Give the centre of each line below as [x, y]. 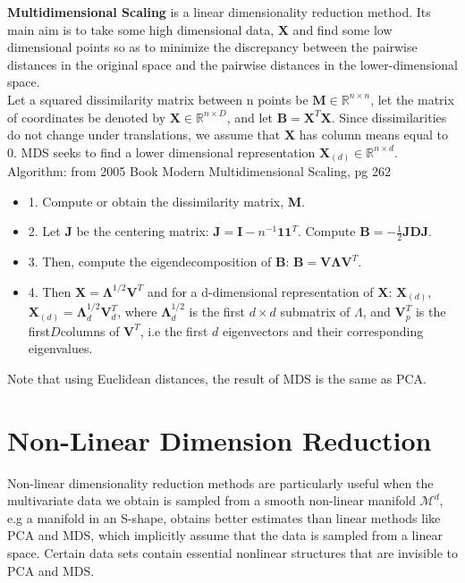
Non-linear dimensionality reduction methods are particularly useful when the [220, 482]
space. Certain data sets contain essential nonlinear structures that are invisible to [233, 553]
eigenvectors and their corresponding [323, 330]
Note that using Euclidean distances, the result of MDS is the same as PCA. [217, 378]
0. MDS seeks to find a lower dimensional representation [161, 152]
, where [137, 312]
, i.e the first [174, 330]
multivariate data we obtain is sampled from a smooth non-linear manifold [211, 500]
